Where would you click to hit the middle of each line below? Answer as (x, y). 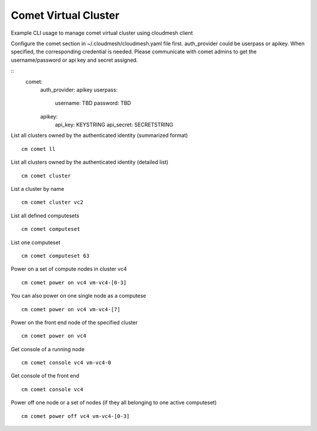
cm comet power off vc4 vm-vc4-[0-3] (76, 416)
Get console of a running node (48, 349)
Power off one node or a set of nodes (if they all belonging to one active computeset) (114, 403)
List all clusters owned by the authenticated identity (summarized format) (99, 136)
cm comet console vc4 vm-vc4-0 (66, 363)
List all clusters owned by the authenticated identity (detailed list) (90, 162)
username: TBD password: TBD (93, 103)
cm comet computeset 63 (55, 256)
